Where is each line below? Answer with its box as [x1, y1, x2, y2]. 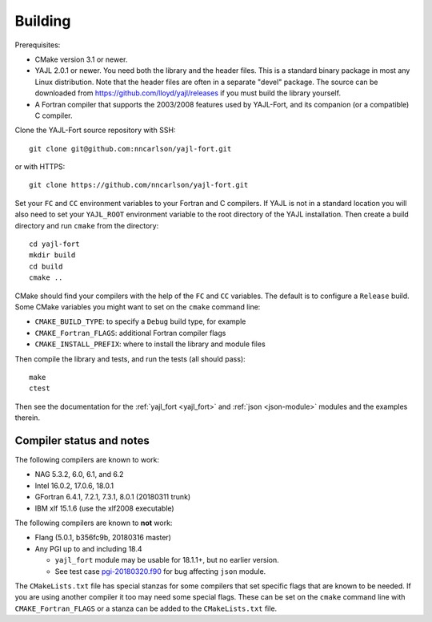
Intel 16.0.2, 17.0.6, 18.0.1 [34, 481, 114, 491]
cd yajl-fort [29, 240, 80, 248]
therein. [14, 413, 40, 422]
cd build [29, 261, 63, 271]
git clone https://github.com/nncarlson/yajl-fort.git [29, 180, 249, 190]
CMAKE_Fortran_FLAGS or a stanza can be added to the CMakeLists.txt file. [14, 604, 278, 613]
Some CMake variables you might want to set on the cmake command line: [14, 301, 261, 312]
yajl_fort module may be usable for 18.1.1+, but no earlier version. [54, 555, 279, 565]
